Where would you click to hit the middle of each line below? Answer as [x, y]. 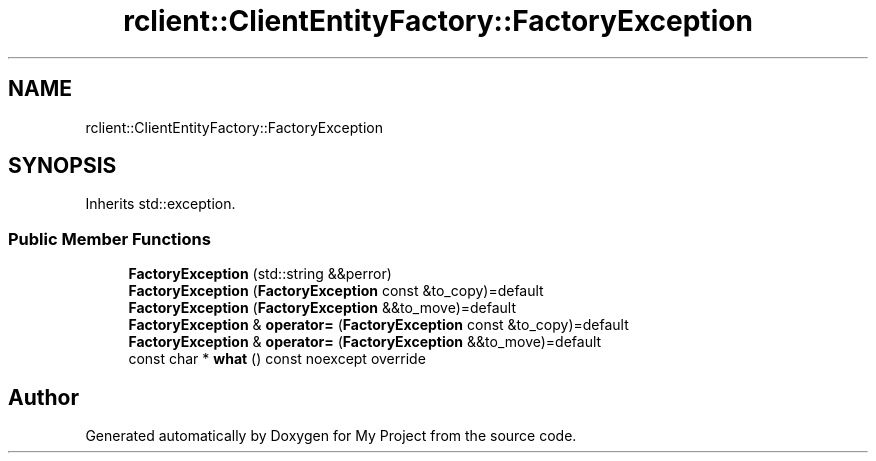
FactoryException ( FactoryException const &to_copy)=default [336, 291]
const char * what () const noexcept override [277, 359]
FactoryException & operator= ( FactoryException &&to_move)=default [365, 342]
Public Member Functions [109, 238]
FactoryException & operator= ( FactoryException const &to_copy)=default [378, 325]
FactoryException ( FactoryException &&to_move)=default [322, 308]
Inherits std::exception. [160, 204]
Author [43, 397]
